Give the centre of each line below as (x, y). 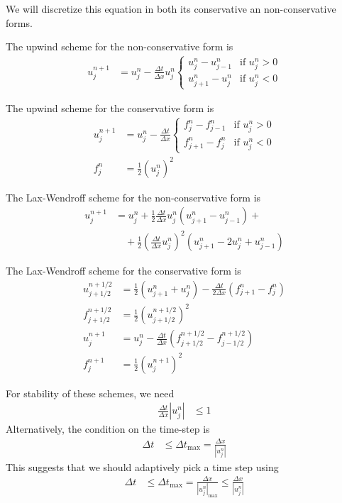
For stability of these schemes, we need (90, 393)
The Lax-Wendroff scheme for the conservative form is (123, 271)
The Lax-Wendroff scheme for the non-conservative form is (133, 197)
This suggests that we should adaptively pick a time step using (142, 466)
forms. (19, 22)
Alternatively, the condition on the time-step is (108, 429)
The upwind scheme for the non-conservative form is (120, 46)
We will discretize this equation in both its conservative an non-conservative (171, 9)
